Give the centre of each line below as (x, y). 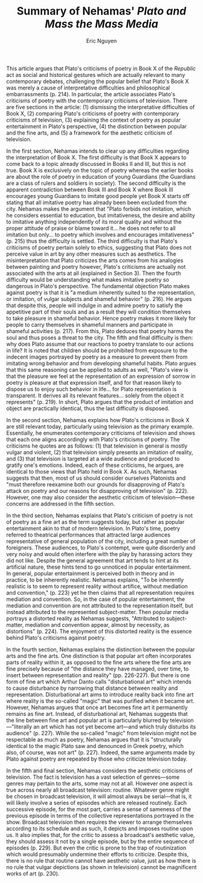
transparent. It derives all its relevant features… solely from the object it (95, 395)
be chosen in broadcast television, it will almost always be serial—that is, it (99, 796)
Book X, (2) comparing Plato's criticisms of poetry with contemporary (93, 113)
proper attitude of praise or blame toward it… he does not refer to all (91, 228)
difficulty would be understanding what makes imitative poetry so (88, 279)
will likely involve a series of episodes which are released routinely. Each (97, 802)
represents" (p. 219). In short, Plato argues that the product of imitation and (100, 402)
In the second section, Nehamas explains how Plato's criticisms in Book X (98, 420)
